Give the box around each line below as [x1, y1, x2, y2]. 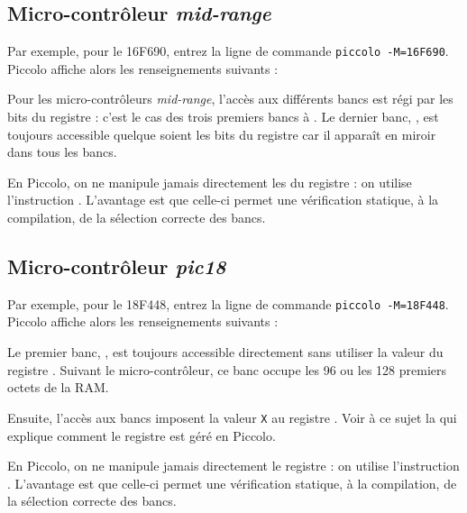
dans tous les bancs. [7, 142, 117, 161]
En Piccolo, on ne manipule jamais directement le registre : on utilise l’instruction [7, 456, 460, 475]
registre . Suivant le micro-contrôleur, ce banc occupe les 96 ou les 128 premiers [7, 360, 447, 379]
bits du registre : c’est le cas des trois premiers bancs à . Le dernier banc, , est [7, 107, 439, 126]
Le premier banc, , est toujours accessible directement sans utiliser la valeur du [7, 343, 444, 362]
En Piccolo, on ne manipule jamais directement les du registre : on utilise [7, 172, 412, 191]
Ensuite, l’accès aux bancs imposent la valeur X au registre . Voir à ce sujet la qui [7, 408, 457, 426]
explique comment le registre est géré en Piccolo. [7, 426, 276, 444]
